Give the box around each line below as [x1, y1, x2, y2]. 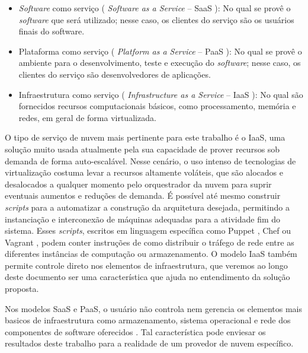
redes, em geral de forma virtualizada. [18, 111, 156, 123]
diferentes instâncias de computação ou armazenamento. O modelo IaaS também [5, 247, 297, 260]
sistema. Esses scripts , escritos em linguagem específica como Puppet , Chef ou [5, 224, 291, 237]
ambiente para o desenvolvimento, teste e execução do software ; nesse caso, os [18, 56, 301, 69]
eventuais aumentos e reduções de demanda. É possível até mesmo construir [5, 189, 281, 202]
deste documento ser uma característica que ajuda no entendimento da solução [5, 271, 290, 283]
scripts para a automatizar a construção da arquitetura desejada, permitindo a [5, 201, 290, 213]
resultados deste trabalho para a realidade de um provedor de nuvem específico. [5, 337, 294, 349]
